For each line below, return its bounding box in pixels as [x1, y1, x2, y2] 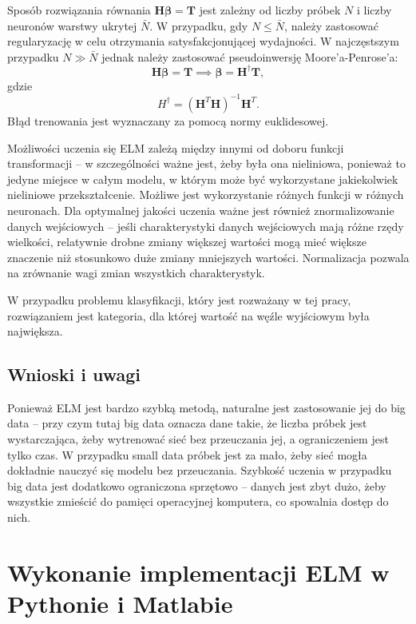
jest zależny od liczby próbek [199, 2, 341, 18]
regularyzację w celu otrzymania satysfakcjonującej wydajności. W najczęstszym [7, 33, 399, 50]
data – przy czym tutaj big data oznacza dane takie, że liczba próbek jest [7, 415, 367, 431]
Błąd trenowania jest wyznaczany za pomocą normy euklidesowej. [7, 112, 329, 129]
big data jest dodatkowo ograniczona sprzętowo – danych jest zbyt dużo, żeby [7, 477, 386, 494]
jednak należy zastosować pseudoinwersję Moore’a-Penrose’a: [101, 48, 398, 65]
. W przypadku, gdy [149, 17, 248, 34]
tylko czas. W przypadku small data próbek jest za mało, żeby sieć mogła [7, 446, 367, 463]
